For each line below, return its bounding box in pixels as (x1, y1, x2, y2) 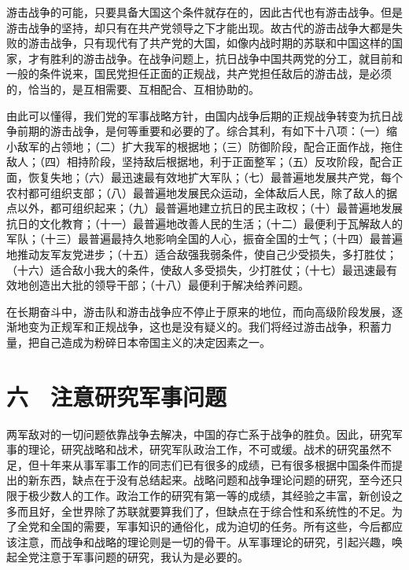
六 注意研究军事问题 (6, 380, 227, 412)
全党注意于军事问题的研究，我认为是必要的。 (17, 549, 249, 565)
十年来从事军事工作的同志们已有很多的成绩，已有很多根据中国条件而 (39, 456, 392, 473)
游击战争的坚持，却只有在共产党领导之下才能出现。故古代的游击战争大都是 (6, 19, 392, 35)
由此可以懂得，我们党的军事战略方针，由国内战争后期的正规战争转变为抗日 (6, 107, 392, 123)
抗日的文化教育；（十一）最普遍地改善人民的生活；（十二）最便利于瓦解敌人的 (6, 215, 403, 231)
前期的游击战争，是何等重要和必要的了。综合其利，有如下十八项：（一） (17, 123, 386, 139)
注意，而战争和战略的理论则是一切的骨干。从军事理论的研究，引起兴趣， (17, 533, 392, 550)
